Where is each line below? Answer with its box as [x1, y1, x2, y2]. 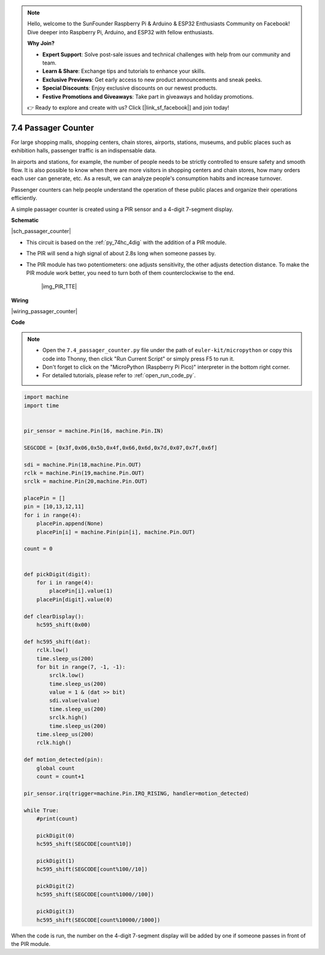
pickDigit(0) [36, 832, 75, 839]
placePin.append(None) [36, 520, 104, 527]
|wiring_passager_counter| [11, 308, 78, 315]
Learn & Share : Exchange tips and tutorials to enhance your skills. [42, 67, 206, 75]
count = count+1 [36, 773, 84, 780]
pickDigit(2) [36, 883, 75, 890]
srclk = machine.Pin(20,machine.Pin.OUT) [23, 478, 148, 485]
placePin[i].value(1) [49, 587, 113, 595]
